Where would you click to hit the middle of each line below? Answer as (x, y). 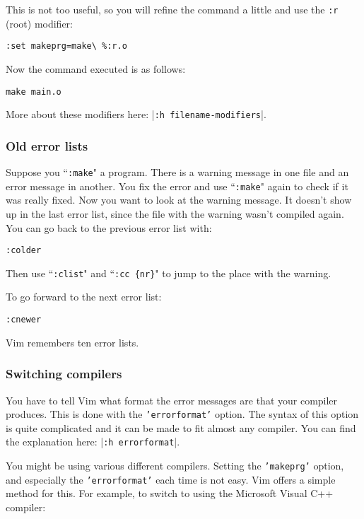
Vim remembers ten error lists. (72, 342)
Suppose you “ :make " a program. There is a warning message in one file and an (177, 172)
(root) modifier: (39, 23)
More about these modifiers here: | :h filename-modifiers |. (136, 114)
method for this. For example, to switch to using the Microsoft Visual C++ (170, 493)
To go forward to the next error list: (84, 297)
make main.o (34, 92)
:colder (24, 251)
